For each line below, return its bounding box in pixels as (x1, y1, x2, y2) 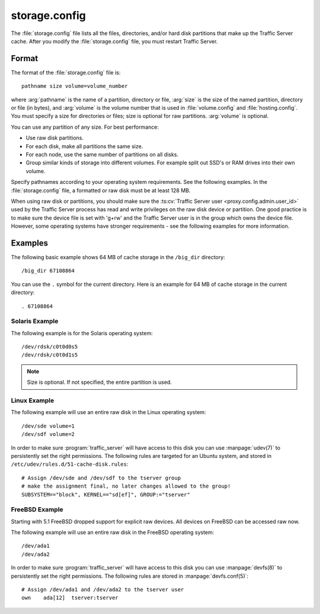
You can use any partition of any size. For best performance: (11, 123, 159, 131)
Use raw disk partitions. (25, 134, 84, 142)
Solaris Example (11, 317, 59, 326)
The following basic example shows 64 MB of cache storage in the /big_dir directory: (11, 254, 225, 260)
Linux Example (11, 396, 55, 405)
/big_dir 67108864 (21, 268, 75, 274)
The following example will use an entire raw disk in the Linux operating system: (11, 409, 206, 416)
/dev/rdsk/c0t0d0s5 (21, 343, 78, 350)
